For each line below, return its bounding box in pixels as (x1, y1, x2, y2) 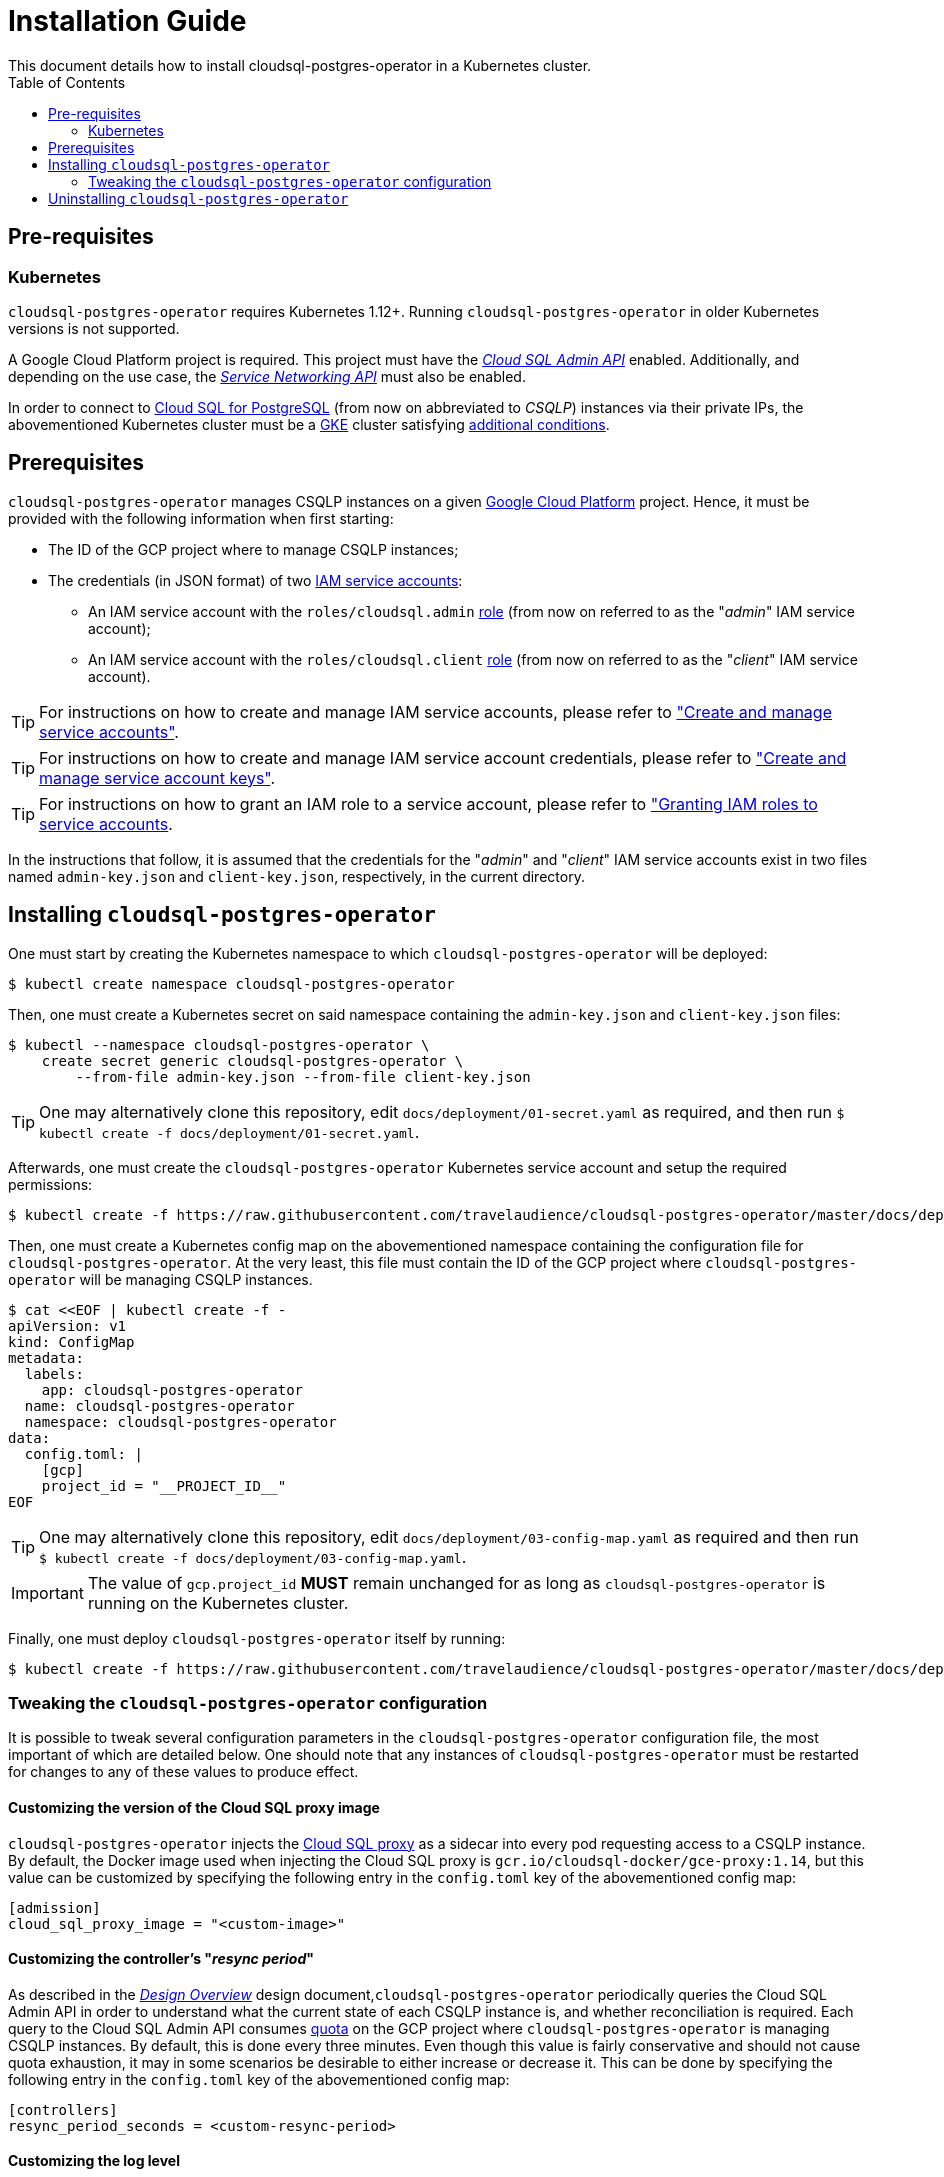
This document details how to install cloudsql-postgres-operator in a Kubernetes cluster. (8, 56, 592, 74)
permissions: (8, 1175, 93, 1193)
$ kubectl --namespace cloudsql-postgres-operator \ (8, 1036, 430, 1053)
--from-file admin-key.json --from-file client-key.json (75, 1068, 531, 1085)
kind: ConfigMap (8, 1333, 135, 1350)
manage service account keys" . (39, 767, 276, 788)
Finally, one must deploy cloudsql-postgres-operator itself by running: (8, 1629, 506, 1647)
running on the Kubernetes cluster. (87, 1592, 349, 1613)
